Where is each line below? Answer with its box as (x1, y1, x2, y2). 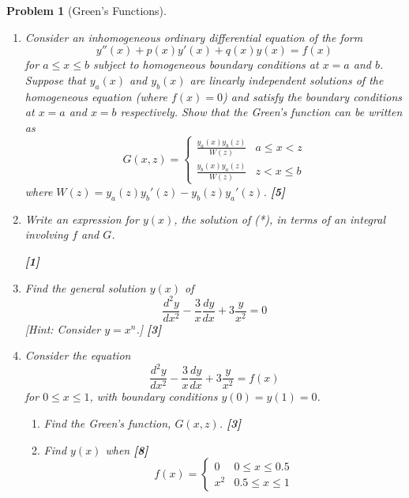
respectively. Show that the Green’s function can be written (120, 104, 403, 120)
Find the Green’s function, (43, 415, 171, 432)
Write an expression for (24, 210, 139, 227)
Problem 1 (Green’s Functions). (6, 2, 167, 18)
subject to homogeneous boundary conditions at (92, 56, 319, 73)
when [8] (105, 441, 148, 458)
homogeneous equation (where (24, 88, 167, 104)
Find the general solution (24, 279, 146, 296)
